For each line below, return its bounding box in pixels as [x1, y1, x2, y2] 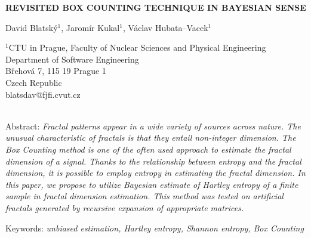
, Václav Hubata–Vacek [122, 21, 208, 33]
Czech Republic [5, 76, 62, 88]
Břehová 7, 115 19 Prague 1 [5, 64, 106, 77]
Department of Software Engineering [5, 52, 139, 65]
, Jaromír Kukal [61, 21, 120, 33]
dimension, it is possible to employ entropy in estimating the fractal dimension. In [5, 166, 306, 179]
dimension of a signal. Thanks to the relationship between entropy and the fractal [5, 154, 301, 167]
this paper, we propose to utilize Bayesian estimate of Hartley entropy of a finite [5, 178, 298, 190]
